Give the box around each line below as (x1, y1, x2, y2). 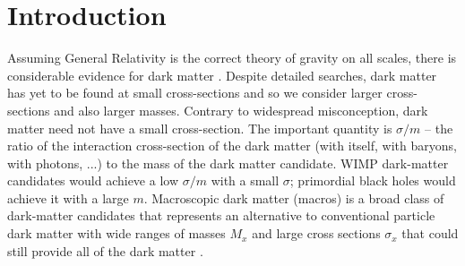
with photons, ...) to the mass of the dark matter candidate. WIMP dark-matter (7, 153, 449, 172)
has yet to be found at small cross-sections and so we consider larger (7, 83, 383, 102)
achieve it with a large (7, 188, 129, 207)
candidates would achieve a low (7, 171, 179, 190)
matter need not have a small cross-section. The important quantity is (7, 118, 392, 137)
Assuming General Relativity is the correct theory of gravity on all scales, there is (7, 48, 457, 67)
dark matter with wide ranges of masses (7, 224, 226, 243)
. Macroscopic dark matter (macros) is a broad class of (143, 188, 444, 207)
